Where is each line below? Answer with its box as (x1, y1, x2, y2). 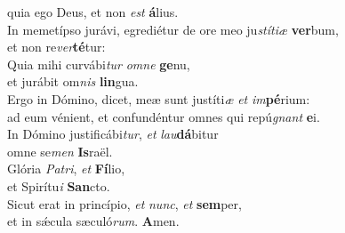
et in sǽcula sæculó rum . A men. (7, 212, 180, 230)
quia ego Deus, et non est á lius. (7, 3, 179, 20)
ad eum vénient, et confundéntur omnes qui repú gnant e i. (7, 107, 320, 125)
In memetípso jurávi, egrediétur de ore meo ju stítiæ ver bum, (7, 20, 339, 38)
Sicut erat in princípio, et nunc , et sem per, (7, 194, 242, 213)
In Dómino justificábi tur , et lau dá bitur (7, 125, 219, 143)
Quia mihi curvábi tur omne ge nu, (7, 54, 190, 73)
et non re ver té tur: (7, 37, 106, 56)
